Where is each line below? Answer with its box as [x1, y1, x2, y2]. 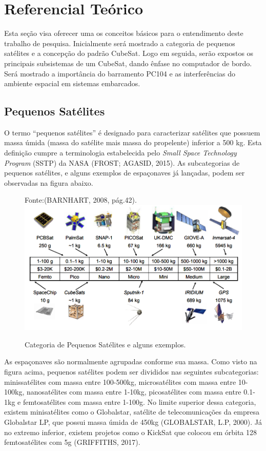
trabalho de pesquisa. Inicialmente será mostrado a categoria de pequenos [4, 37, 235, 48]
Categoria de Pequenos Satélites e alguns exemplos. [25, 339, 186, 349]
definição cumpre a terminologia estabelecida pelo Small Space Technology [4, 147, 237, 158]
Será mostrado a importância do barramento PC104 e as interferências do [4, 68, 236, 79]
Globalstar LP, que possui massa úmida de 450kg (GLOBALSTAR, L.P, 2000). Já [4, 417, 262, 427]
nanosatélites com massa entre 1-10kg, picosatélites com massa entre [26, 386, 241, 397]
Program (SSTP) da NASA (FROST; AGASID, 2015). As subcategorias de [4, 157, 240, 168]
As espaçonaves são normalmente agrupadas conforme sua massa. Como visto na [4, 356, 257, 367]
